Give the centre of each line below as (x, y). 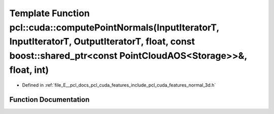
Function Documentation (49, 100)
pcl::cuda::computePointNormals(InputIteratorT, (114, 27)
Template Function (49, 13)
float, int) (29, 70)
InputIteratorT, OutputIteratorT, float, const (102, 42)
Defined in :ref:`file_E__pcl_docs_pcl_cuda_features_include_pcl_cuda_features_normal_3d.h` (119, 85)
